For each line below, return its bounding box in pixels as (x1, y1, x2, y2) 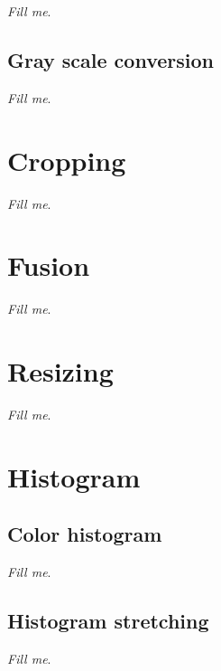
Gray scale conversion (7, 45, 214, 73)
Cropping (7, 141, 126, 178)
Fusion (7, 247, 90, 284)
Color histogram (7, 520, 162, 548)
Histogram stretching (7, 607, 209, 635)
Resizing (7, 353, 114, 390)
